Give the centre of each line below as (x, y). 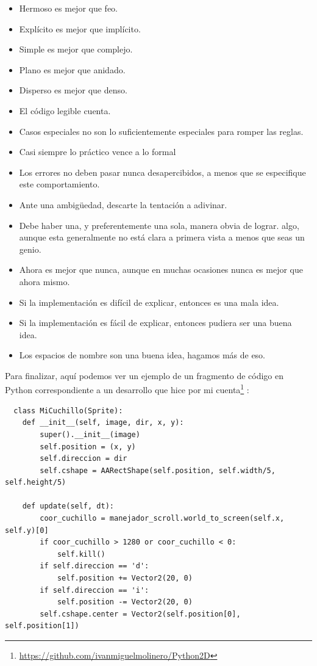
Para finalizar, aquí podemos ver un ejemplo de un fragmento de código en (144, 375)
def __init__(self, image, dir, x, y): (103, 423)
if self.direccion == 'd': (94, 566)
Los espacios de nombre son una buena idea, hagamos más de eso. (142, 355)
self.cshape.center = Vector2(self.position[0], (140, 614)
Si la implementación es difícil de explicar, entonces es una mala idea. (149, 302)
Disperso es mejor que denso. (73, 90)
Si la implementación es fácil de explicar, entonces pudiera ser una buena (155, 323)
